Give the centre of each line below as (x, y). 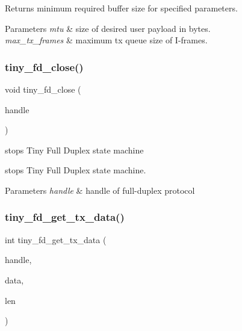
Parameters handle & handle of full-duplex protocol (100, 190)
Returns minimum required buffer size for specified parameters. (121, 8)
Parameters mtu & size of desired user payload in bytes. (108, 28)
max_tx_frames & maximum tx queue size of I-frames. (106, 40)
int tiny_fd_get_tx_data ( (56, 239)
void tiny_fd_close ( (43, 89)
